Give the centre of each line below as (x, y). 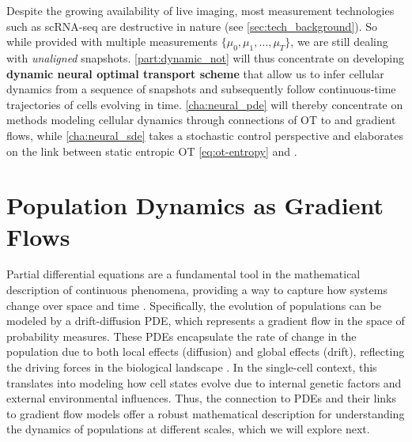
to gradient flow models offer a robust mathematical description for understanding (206, 413)
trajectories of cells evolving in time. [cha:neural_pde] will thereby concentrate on (205, 104)
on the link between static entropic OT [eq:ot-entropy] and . (152, 151)
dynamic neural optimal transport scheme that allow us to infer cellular (195, 73)
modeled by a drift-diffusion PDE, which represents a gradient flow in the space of (206, 321)
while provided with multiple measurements (112, 42)
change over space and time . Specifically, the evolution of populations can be (194, 305)
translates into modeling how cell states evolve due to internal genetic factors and (204, 382)
